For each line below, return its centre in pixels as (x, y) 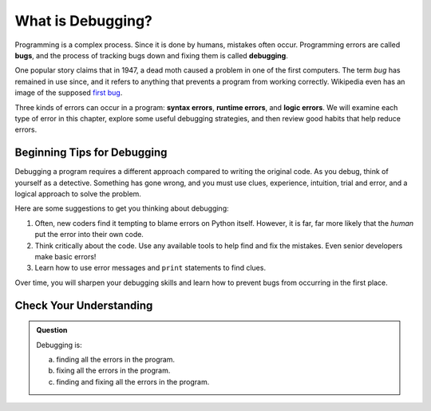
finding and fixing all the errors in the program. (133, 381)
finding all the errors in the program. (116, 359)
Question (52, 330)
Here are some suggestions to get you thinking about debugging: (122, 208)
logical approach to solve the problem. (78, 194)
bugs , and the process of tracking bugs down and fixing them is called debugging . (152, 55)
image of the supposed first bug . (69, 93)
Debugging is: (59, 345)
